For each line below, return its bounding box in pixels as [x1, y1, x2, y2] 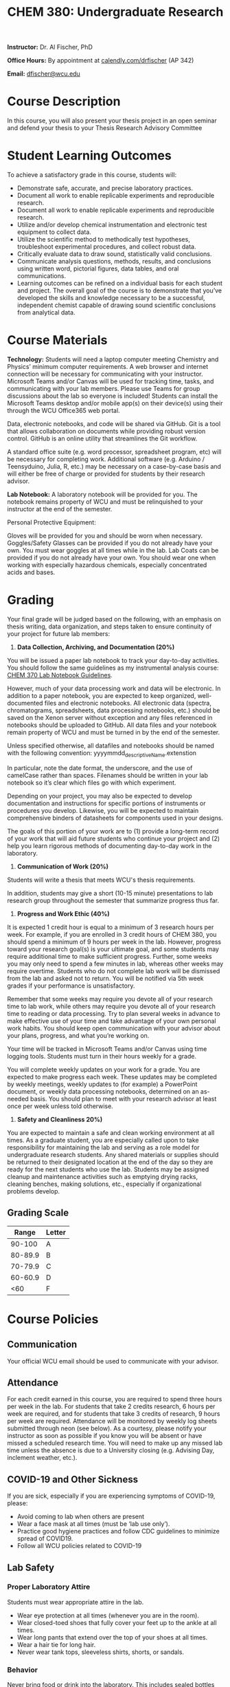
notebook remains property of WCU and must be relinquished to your [7, 498, 204, 506]
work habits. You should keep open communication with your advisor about [7, 1023, 221, 1032]
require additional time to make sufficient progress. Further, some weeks [7, 952, 212, 960]
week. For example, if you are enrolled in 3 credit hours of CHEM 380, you [7, 930, 217, 938]
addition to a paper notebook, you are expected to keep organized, [7, 691, 196, 699]
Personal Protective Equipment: [7, 518, 96, 527]
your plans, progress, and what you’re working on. [7, 1031, 150, 1039]
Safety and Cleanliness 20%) [16, 1115, 103, 1123]
